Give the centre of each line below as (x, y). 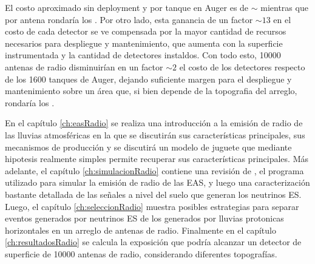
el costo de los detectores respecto (242, 66)
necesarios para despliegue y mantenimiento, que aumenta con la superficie (144, 43)
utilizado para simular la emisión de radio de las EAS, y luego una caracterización (157, 182)
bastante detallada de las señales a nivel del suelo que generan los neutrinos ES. (153, 194)
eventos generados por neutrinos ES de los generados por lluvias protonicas (144, 218)
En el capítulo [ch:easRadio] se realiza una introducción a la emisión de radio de (154, 123)
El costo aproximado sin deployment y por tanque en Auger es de (127, 7)
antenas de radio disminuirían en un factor (84, 66)
